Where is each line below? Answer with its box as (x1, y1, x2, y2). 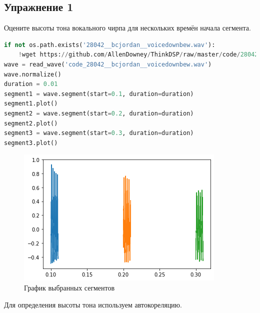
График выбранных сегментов (24, 282, 115, 292)
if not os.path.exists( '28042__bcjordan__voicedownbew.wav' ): (4, 41, 215, 48)
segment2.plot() (4, 119, 58, 127)
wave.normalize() (4, 70, 61, 78)
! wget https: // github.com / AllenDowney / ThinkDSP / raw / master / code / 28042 (18, 51, 258, 58)
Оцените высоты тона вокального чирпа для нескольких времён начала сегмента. (4, 22, 251, 33)
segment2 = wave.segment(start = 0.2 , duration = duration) (4, 109, 194, 117)
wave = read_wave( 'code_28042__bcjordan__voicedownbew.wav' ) (4, 60, 212, 68)
